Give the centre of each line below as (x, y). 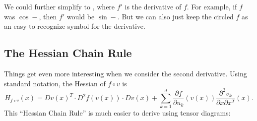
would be (81, 16)
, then (48, 16)
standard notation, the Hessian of (55, 83)
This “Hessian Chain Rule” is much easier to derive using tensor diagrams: (117, 113)
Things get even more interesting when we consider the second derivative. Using (126, 73)
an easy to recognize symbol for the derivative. (75, 26)
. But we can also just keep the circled (175, 16)
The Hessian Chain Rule (68, 53)
